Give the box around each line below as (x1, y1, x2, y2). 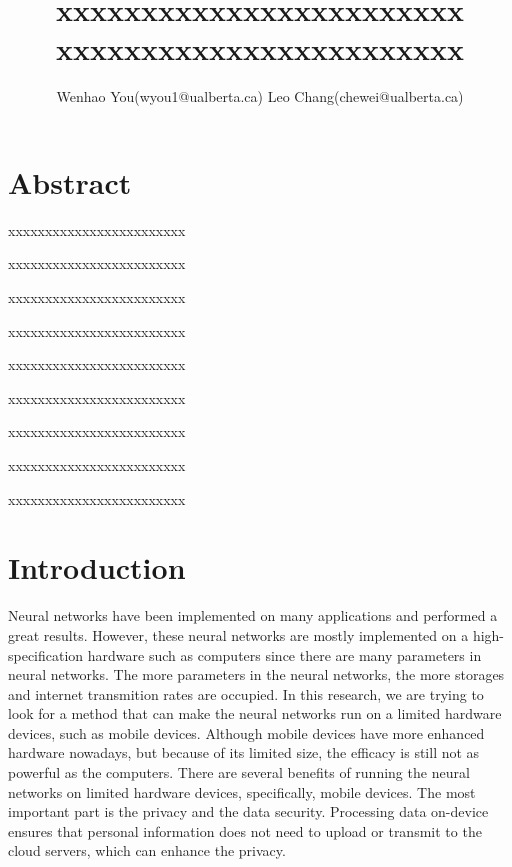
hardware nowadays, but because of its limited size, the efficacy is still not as (8, 742, 480, 763)
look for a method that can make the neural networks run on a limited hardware (8, 703, 502, 724)
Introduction (8, 547, 186, 588)
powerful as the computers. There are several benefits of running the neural (8, 762, 470, 783)
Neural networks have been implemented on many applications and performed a (8, 605, 498, 626)
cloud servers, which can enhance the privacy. (8, 840, 286, 861)
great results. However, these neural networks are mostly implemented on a (8, 624, 469, 645)
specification (8, 644, 84, 665)
